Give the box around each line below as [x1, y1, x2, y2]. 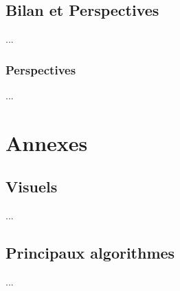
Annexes [5, 128, 88, 157]
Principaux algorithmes [5, 242, 175, 263]
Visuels [5, 176, 58, 197]
